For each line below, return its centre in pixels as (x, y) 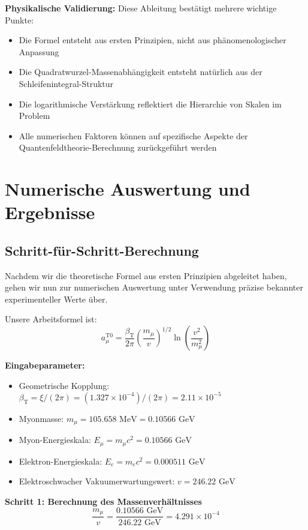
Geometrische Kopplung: (64, 385)
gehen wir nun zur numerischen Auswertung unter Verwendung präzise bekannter (154, 287)
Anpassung (39, 51)
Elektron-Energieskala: (61, 461)
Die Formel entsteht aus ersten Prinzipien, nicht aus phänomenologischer (153, 40)
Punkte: (19, 20)
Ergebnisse (50, 212)
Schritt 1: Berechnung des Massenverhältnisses (103, 501)
